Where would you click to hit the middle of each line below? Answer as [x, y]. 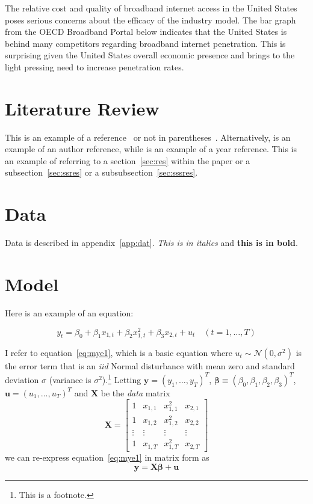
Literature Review [82, 108]
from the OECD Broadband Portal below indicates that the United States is [146, 32]
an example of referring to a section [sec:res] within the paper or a [128, 160]
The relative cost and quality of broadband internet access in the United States [151, 8]
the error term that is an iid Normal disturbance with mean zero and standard [150, 365]
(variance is [70, 379]
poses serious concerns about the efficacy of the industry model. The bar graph [150, 20]
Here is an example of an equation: [69, 312]
